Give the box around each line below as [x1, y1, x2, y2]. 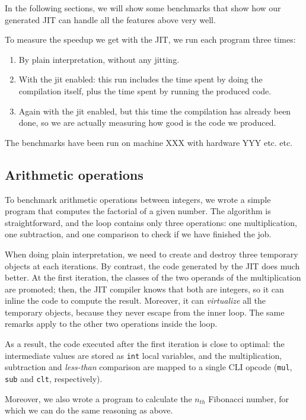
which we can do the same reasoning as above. [5, 404, 173, 416]
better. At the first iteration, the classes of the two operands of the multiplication [5, 271, 301, 284]
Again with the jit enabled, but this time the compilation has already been [18, 104, 291, 117]
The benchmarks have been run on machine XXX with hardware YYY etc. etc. [5, 136, 293, 148]
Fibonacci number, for [208, 392, 289, 405]
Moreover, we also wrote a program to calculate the [5, 392, 192, 405]
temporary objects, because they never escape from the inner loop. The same [5, 306, 285, 318]
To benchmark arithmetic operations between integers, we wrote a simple [5, 193, 271, 205]
